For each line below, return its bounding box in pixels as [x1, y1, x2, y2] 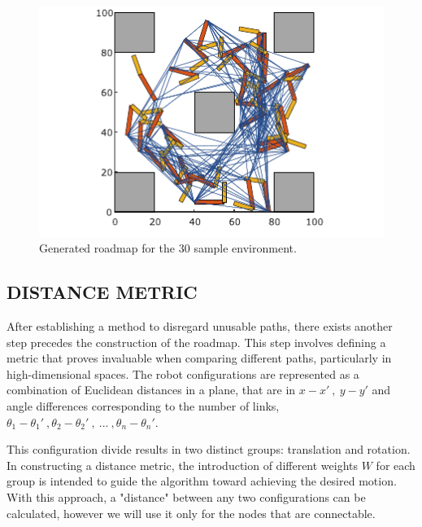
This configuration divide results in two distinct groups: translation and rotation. [7, 441, 411, 458]
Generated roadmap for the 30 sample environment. [39, 239, 297, 257]
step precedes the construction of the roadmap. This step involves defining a [7, 333, 386, 350]
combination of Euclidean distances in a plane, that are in [7, 381, 296, 398]
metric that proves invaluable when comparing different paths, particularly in [7, 349, 392, 367]
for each [376, 456, 415, 473]
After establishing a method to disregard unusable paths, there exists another [7, 318, 393, 335]
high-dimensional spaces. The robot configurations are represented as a [7, 365, 359, 382]
